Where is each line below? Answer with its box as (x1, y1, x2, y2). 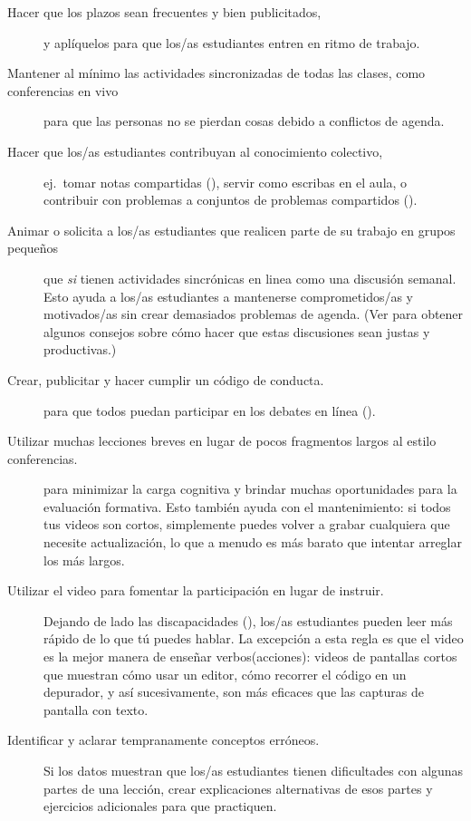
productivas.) (43, 340, 117, 359)
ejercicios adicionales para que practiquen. (43, 797, 277, 816)
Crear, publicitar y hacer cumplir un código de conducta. (7, 370, 324, 389)
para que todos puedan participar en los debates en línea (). (43, 401, 376, 420)
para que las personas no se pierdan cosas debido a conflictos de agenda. (43, 111, 445, 130)
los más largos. (43, 550, 125, 569)
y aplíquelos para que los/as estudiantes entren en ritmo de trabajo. (43, 33, 420, 52)
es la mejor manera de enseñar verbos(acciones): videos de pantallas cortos (43, 647, 457, 666)
